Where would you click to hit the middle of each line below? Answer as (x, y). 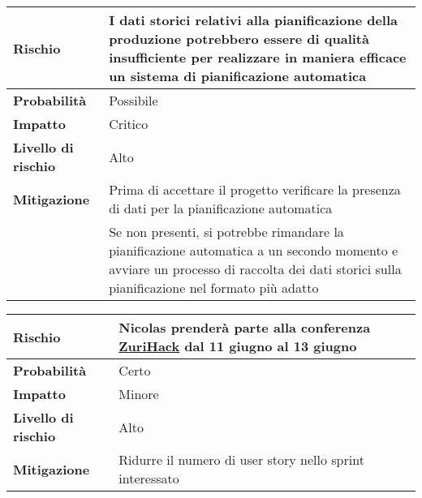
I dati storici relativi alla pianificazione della (253, 20)
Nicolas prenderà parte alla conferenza (245, 327)
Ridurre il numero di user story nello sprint (241, 459)
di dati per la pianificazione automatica (221, 208)
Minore (139, 394)
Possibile (133, 100)
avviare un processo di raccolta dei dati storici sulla (255, 269)
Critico (129, 124)
